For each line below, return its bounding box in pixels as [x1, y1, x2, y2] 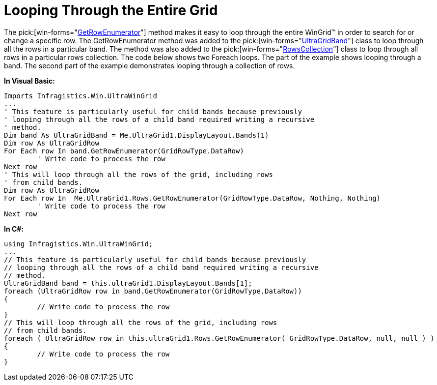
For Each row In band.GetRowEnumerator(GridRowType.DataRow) [4, 147, 244, 155]
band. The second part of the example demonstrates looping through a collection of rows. [4, 61, 295, 70]
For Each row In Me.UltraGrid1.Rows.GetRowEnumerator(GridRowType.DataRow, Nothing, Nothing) [4, 194, 381, 202]
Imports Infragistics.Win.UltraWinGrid [4, 91, 157, 100]
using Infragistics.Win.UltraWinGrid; [4, 239, 153, 248]
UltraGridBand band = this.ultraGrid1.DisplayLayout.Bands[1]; [4, 279, 252, 287]
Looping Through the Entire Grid [4, 2, 218, 19]
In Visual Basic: [4, 76, 55, 85]
